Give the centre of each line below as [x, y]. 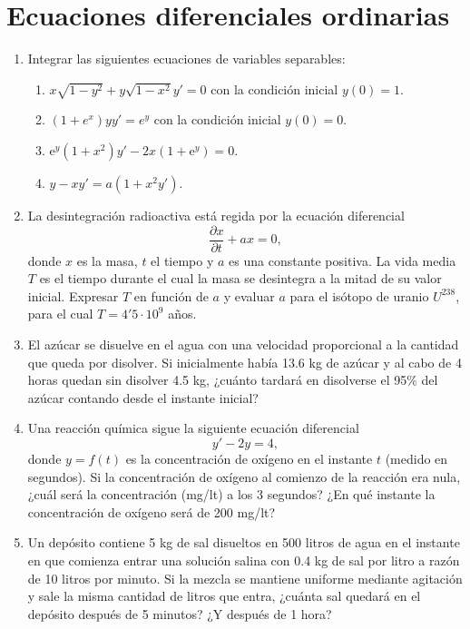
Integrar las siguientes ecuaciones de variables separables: [186, 59]
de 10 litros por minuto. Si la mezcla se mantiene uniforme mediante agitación [245, 578]
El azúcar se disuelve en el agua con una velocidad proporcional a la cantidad [243, 344]
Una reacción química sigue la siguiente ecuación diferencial [193, 428]
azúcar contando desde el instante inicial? [143, 397]
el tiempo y [182, 260]
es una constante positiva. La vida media [343, 260]
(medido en [416, 459]
